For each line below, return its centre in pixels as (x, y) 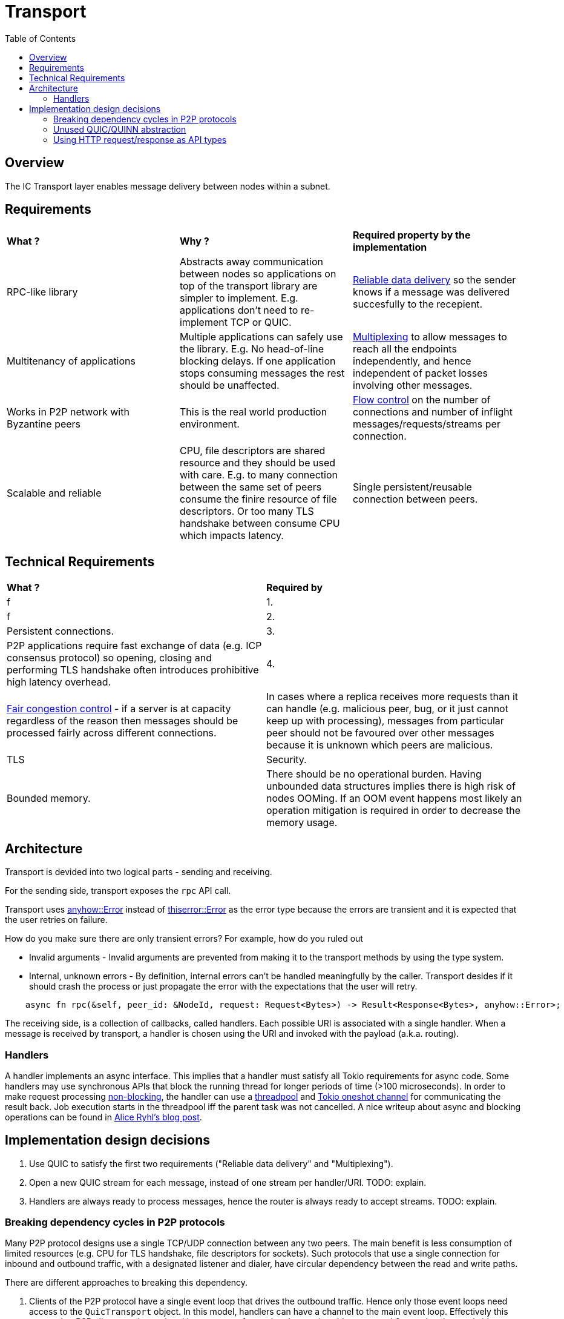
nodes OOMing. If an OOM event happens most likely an (394, 798)
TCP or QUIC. (261, 322)
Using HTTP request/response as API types (140, 139)
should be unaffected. (229, 385)
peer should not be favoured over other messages (380, 733)
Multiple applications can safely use (261, 337)
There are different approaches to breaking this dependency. (126, 1283)
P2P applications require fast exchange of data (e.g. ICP (134, 646)
